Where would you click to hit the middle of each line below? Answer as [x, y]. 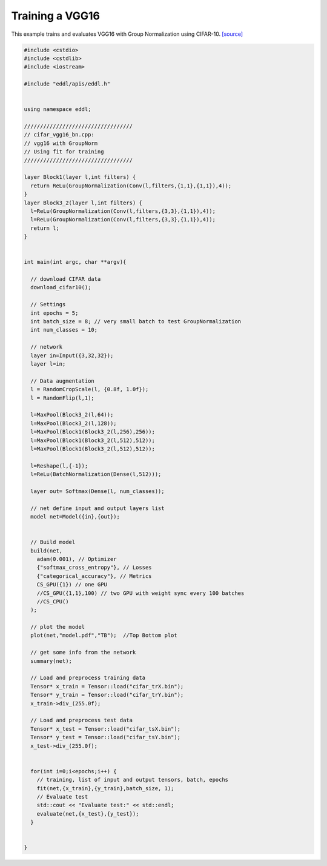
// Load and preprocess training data [88, 678]
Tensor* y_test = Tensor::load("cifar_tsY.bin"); [106, 737]
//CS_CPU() [53, 601]
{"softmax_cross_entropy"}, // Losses [94, 568]
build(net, [47, 551]
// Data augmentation [63, 381]
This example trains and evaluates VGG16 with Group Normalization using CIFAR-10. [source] [127, 34]
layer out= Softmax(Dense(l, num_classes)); [97, 491]
